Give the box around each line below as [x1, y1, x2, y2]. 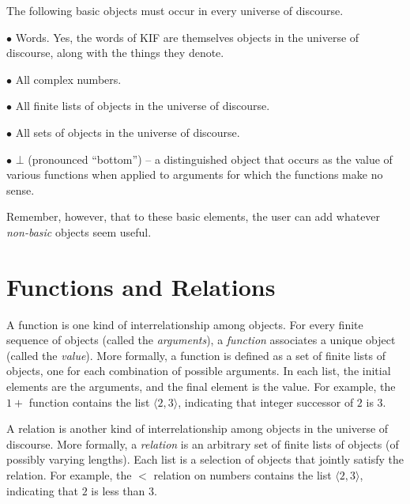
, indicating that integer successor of [178, 393, 354, 410]
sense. [6, 181, 35, 198]
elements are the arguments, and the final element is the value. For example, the [6, 378, 396, 395]
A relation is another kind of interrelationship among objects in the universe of [6, 420, 389, 437]
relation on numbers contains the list [153, 467, 332, 483]
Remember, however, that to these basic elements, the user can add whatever [6, 208, 381, 225]
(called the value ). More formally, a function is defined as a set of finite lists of [6, 347, 386, 363]
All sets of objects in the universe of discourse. [15, 123, 240, 140]
